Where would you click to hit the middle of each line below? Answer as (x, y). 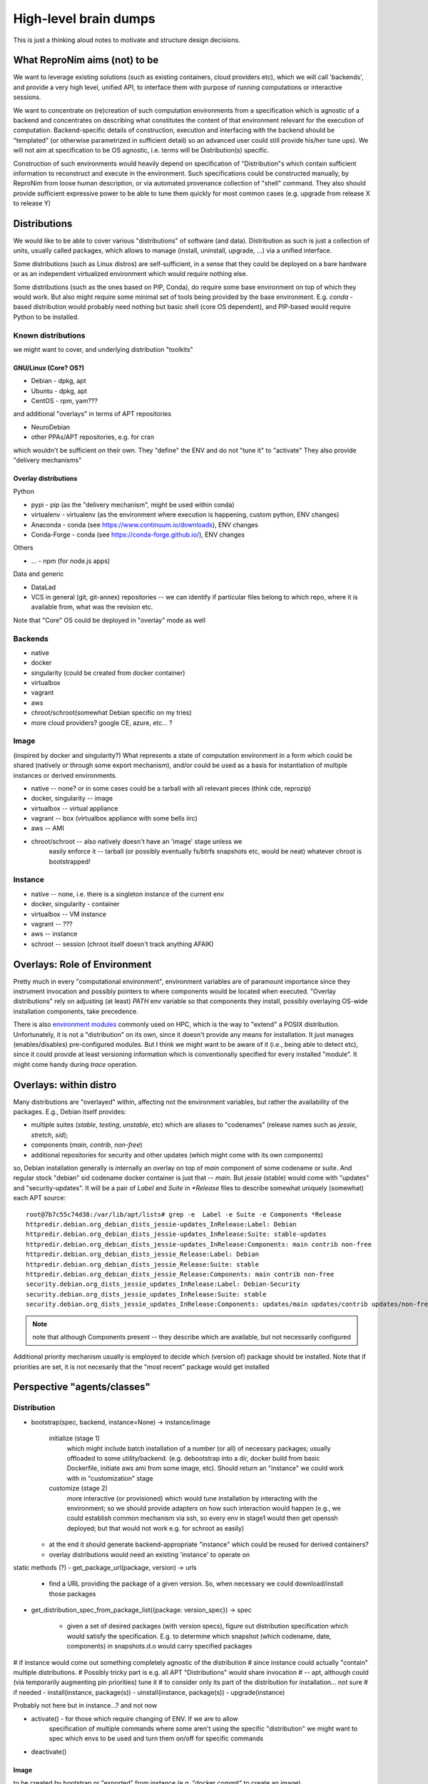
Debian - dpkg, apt (58, 381)
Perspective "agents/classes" (82, 1387)
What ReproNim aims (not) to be (86, 60)
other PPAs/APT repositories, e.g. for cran (93, 437)
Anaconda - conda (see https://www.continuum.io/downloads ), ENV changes (144, 524)
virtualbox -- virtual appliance (75, 808)
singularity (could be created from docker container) (108, 673)
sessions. (27, 97)
